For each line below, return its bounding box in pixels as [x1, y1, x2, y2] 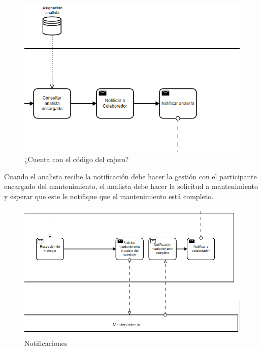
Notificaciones [24, 337, 68, 348]
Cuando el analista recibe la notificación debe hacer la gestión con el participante [4, 171, 257, 181]
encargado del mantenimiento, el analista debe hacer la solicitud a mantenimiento [4, 181, 258, 192]
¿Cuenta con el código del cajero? [24, 154, 129, 164]
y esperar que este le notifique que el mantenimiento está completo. [4, 190, 214, 201]
